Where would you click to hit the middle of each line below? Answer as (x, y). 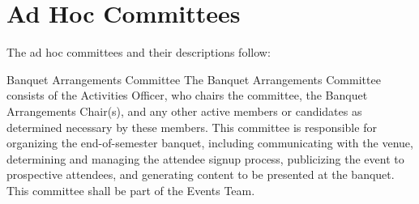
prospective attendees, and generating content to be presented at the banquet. (201, 174)
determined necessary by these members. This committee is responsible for (192, 127)
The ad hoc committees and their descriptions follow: (139, 52)
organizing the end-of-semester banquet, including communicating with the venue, (210, 143)
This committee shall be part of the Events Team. (131, 190)
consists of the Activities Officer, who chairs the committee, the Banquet (187, 95)
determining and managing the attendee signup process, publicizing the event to (205, 158)
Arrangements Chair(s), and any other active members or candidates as (184, 110)
